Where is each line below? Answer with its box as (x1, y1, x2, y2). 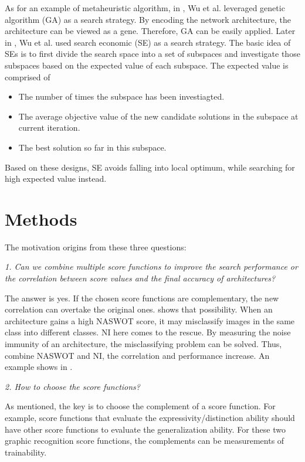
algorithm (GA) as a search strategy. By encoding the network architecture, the (5, 13, 292, 25)
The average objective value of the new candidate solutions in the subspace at (18, 110, 299, 122)
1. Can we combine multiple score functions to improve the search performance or (5, 260, 298, 273)
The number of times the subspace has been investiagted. (18, 90, 225, 103)
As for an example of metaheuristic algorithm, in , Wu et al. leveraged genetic (5, 2, 285, 13)
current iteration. (18, 121, 80, 134)
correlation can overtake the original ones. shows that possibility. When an (5, 303, 273, 315)
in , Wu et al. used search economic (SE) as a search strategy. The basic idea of (5, 36, 291, 48)
